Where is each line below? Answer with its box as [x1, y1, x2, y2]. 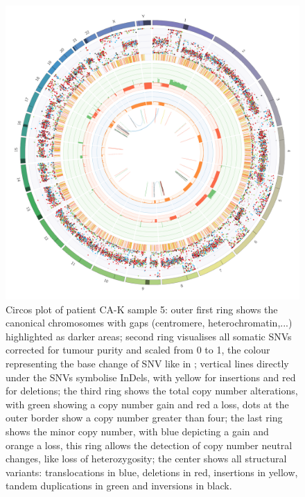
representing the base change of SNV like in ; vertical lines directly [6, 356, 289, 370]
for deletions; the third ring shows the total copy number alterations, [6, 383, 298, 398]
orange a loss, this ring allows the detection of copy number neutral [6, 437, 293, 452]
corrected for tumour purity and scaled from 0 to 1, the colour [6, 342, 270, 357]
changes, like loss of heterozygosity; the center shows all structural [6, 451, 287, 466]
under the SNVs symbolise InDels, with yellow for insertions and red [6, 369, 296, 384]
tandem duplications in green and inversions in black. [6, 478, 232, 493]
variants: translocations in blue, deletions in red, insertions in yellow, [6, 464, 298, 479]
